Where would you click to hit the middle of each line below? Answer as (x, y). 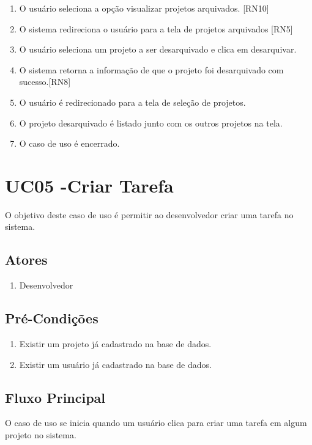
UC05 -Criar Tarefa (89, 185)
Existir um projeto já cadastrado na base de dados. (115, 344)
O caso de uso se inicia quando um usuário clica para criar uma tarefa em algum (156, 423)
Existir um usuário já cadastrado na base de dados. (115, 364)
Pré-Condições (52, 318)
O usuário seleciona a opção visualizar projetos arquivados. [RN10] (144, 8)
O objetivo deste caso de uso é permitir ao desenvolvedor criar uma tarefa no (149, 214)
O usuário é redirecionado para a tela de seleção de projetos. (132, 102)
